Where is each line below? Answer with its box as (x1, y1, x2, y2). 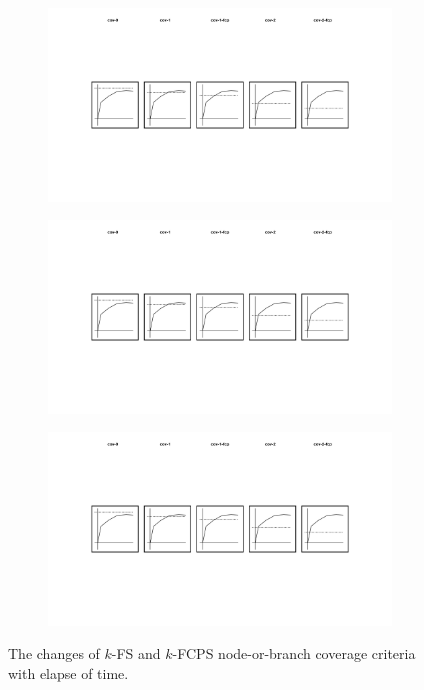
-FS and (111, 643, 161, 664)
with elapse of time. (8, 662, 129, 683)
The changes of (8, 643, 100, 664)
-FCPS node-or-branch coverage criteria (172, 643, 416, 664)
